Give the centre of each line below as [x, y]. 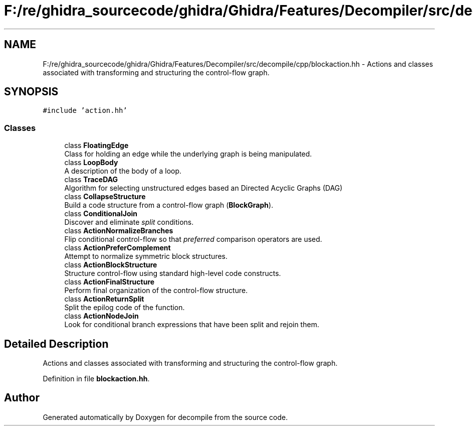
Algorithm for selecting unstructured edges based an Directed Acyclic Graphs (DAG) [203, 188]
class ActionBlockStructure [111, 265]
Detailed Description [56, 344]
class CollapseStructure [105, 197]
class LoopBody [91, 163]
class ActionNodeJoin [101, 316]
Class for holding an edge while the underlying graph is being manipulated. [188, 154]
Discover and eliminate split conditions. [129, 222]
